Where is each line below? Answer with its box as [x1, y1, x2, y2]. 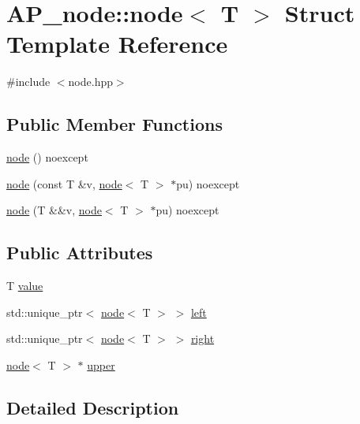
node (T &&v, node [6, 202, 102, 218]
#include [6, 73, 51, 90]
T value [6, 277, 43, 294]
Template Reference [6, 28, 228, 60]
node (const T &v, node [6, 175, 122, 192]
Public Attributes [6, 240, 153, 265]
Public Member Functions [6, 112, 223, 136]
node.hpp [68, 73, 113, 90]
